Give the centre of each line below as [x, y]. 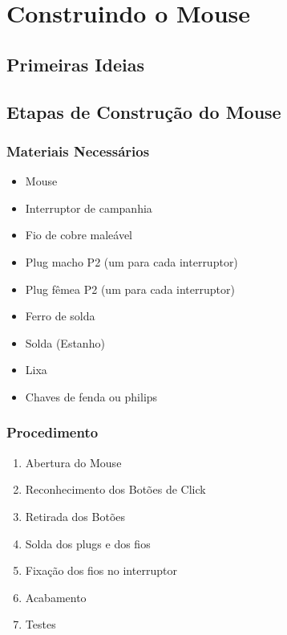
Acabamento [56, 597]
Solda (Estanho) [65, 342]
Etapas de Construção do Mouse [144, 111]
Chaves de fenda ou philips [91, 396]
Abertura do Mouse [73, 462]
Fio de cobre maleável [79, 235]
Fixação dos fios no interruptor [101, 570]
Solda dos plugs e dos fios [88, 543]
